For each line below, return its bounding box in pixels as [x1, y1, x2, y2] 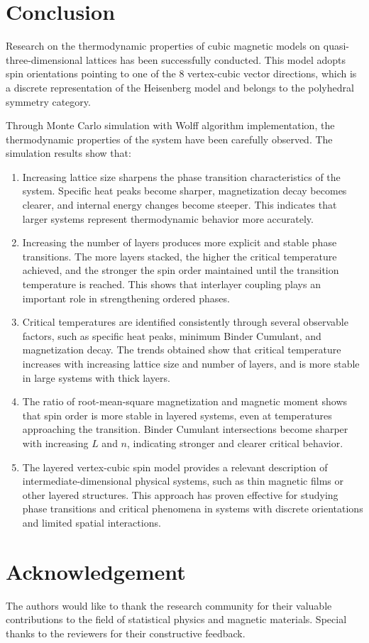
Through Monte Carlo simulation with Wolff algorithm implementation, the [6, 118, 335, 133]
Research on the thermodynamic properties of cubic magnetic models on [6, 38, 321, 53]
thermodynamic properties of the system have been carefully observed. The [6, 131, 333, 146]
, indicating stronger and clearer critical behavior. [127, 435, 343, 450]
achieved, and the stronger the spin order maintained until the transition [22, 263, 339, 277]
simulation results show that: [6, 145, 131, 160]
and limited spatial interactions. [22, 515, 161, 529]
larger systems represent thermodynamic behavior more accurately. [22, 211, 314, 226]
